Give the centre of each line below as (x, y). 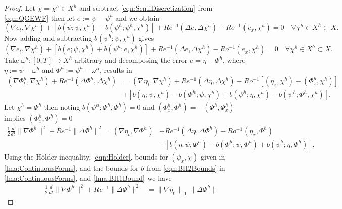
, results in (116, 69)
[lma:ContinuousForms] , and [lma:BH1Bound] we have (88, 177)
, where (234, 60)
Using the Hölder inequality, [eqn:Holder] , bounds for (86, 156)
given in (213, 156)
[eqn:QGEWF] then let (40, 17)
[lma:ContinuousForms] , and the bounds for (71, 168)
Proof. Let (20, 8)
